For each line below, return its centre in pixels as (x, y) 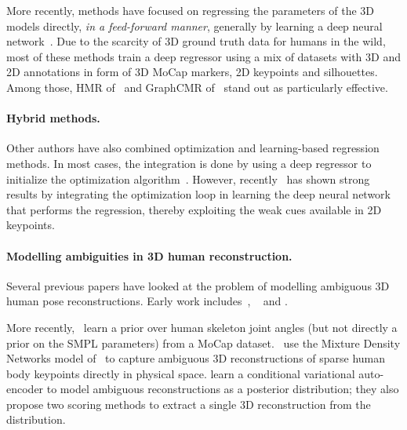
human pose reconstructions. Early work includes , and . (147, 301)
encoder (25, 389)
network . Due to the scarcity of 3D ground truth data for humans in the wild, (196, 41)
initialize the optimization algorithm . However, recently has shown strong (188, 179)
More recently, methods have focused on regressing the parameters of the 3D (190, 10)
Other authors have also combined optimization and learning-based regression (193, 148)
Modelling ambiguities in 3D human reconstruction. (149, 255)
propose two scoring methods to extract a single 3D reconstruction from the (189, 404)
